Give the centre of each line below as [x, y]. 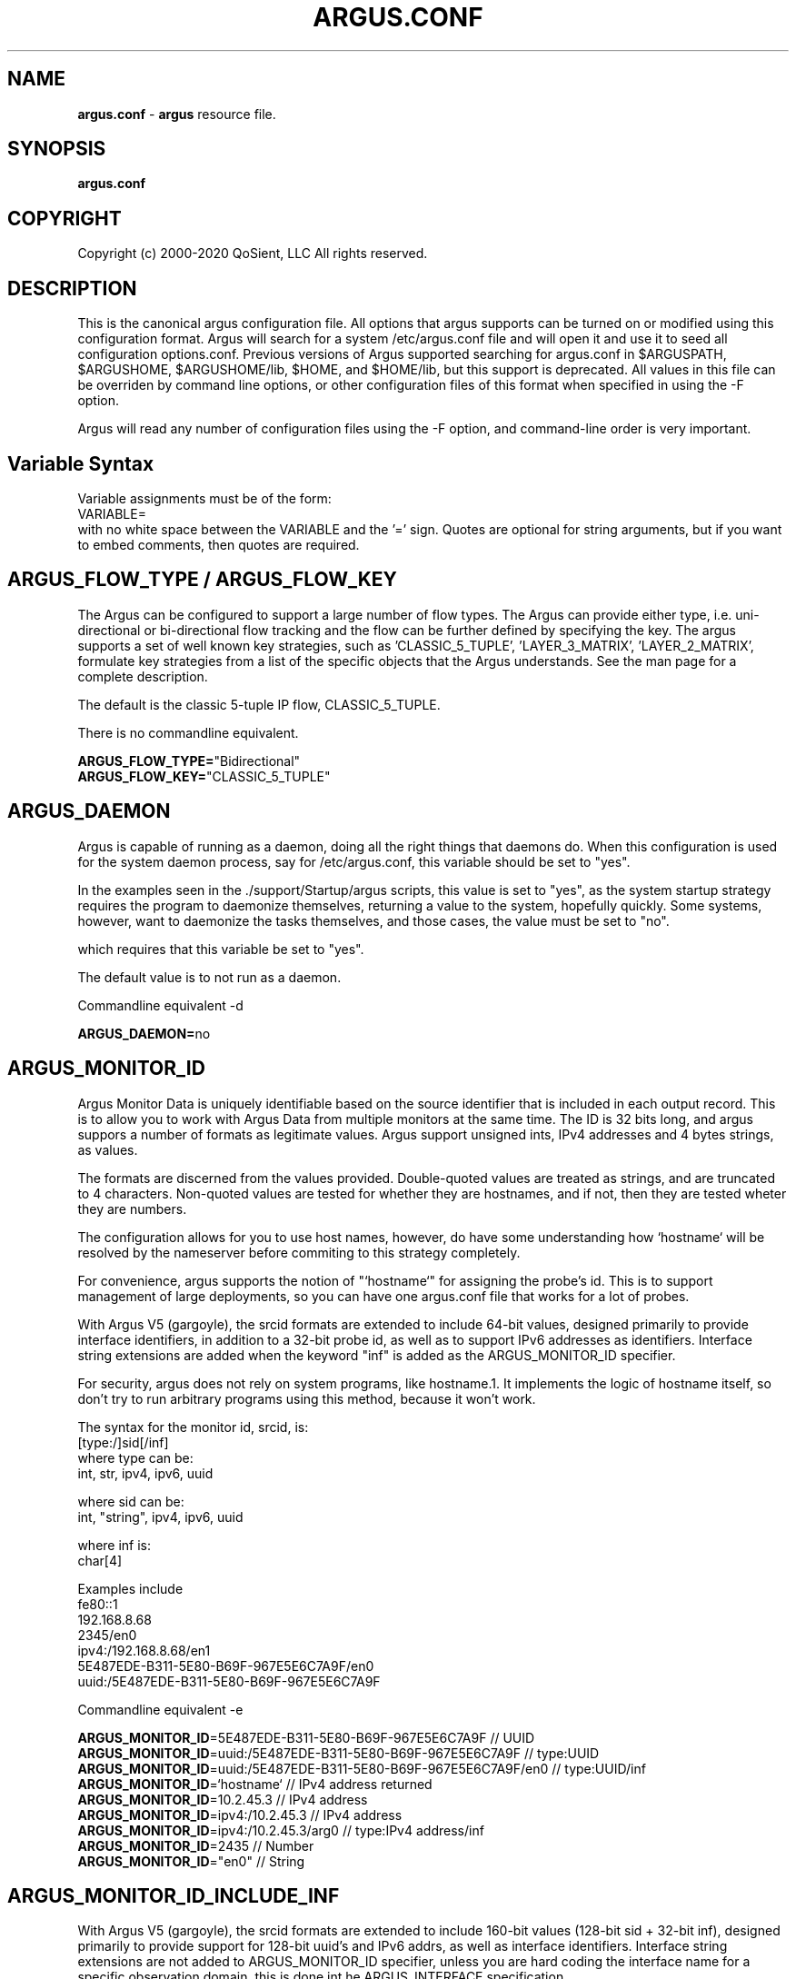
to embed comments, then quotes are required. [219, 544]
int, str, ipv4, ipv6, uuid [145, 1473]
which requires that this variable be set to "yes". [221, 949]
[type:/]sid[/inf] [123, 1442]
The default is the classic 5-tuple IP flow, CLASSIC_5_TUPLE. [259, 704]
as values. [108, 1149]
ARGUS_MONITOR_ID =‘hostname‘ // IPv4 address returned [255, 1784]
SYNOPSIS [57, 149]
